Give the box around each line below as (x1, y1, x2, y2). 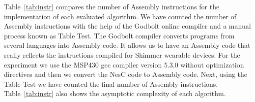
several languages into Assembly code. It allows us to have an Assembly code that (4, 40, 251, 50)
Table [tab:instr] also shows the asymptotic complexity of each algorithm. (4, 88, 226, 99)
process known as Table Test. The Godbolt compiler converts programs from (4, 30, 235, 40)
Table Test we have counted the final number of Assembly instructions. (4, 78, 218, 89)
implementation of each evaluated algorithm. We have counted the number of (4, 11, 236, 21)
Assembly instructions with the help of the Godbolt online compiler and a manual (4, 21, 251, 31)
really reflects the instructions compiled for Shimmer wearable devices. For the (4, 49, 240, 60)
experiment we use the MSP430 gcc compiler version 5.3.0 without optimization (4, 59, 244, 69)
